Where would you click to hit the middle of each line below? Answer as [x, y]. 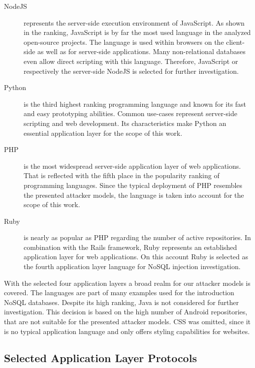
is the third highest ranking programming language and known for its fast [135, 104]
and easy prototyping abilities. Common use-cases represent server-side [130, 113]
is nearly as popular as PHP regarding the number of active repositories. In [137, 237]
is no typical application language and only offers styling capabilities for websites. [127, 331]
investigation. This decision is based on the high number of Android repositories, [126, 312]
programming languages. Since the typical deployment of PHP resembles [133, 185]
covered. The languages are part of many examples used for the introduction [119, 292]
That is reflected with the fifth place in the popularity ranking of [122, 175]
